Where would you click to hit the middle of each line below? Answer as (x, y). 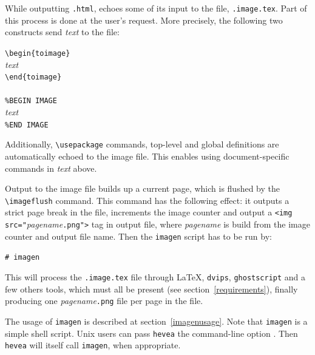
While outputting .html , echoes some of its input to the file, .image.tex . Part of (156, 8)
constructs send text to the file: (62, 32)
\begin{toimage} (38, 53)
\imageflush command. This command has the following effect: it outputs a (147, 200)
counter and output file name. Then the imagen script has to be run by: (138, 236)
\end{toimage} (33, 77)
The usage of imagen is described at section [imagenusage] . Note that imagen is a (156, 321)
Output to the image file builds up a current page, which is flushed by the (142, 188)
